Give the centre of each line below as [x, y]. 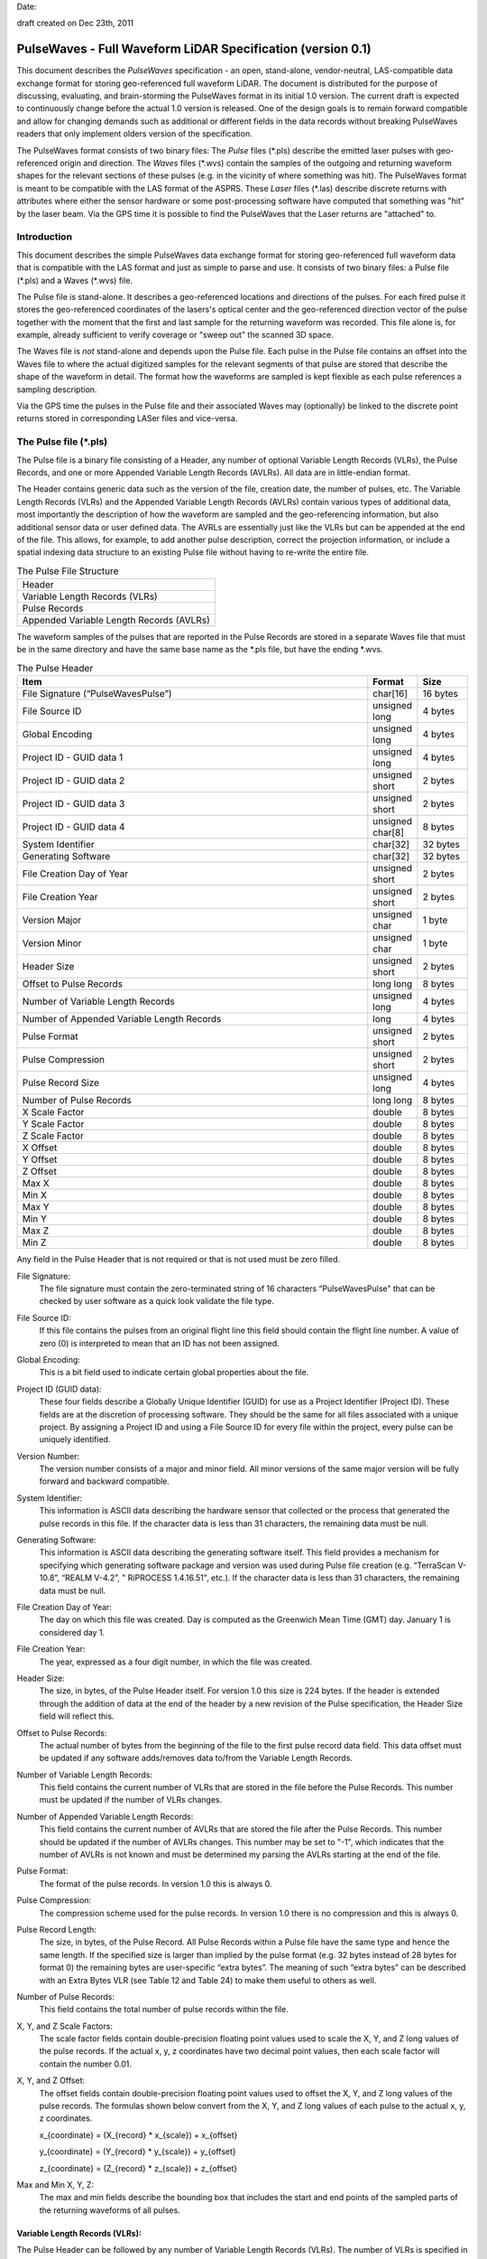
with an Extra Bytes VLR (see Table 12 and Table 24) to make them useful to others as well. [208, 1980]
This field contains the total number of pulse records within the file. [164, 2010]
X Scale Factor [53, 1112]
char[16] [391, 694]
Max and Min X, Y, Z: [55, 2185]
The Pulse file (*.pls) [62, 442]
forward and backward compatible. [105, 1481]
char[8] [389, 833]
